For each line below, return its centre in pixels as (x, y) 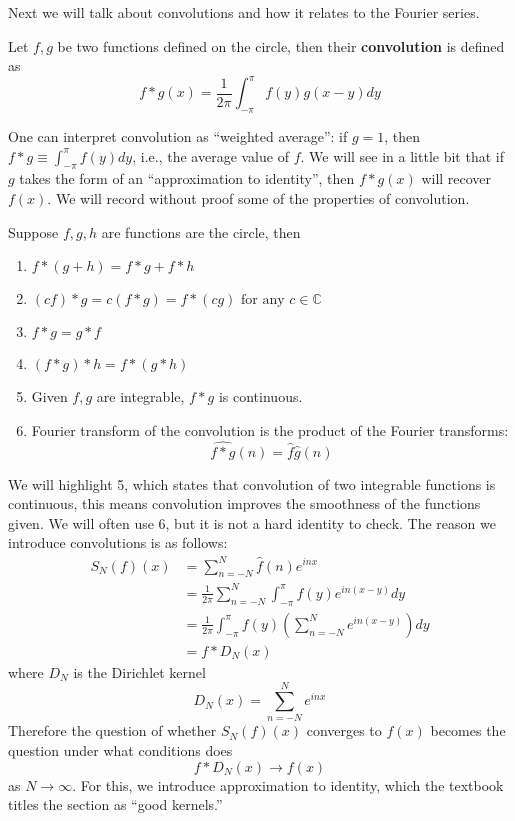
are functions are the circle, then (201, 231)
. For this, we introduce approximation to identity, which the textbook (288, 784)
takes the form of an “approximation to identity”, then (187, 178)
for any (263, 300)
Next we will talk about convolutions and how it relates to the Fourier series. (244, 12)
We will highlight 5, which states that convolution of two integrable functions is (252, 483)
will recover (456, 178)
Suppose (33, 231)
